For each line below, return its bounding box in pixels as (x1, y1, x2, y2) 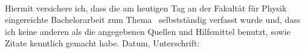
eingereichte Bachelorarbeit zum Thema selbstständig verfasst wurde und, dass (5, 13, 301, 26)
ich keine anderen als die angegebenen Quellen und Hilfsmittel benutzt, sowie (5, 25, 291, 37)
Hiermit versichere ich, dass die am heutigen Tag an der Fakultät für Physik (5, 1, 287, 14)
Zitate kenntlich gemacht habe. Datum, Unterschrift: (5, 37, 200, 49)
